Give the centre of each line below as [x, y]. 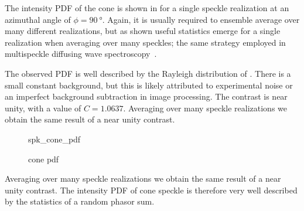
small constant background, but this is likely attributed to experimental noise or [149, 85]
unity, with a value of [43, 108]
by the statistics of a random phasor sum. [80, 201]
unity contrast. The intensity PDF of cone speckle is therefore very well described [151, 190]
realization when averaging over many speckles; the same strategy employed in [145, 42]
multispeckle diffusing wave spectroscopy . [81, 54]
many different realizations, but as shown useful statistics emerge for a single [143, 31]
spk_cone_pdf [54, 139]
